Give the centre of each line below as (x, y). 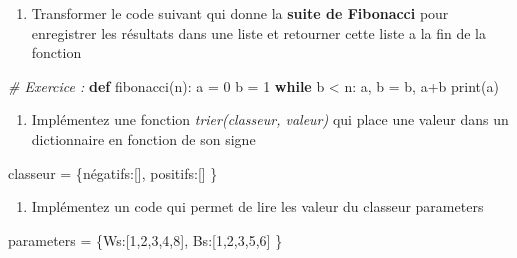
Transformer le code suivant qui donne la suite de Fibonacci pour (240, 13)
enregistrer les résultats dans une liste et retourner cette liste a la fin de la (258, 32)
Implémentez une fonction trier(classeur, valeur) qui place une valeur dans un (270, 119)
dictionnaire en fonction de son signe (143, 138)
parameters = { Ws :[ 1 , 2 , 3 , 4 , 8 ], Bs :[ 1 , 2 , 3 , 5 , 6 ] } (145, 239)
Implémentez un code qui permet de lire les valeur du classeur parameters (257, 206)
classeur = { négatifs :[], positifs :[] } (113, 172)
